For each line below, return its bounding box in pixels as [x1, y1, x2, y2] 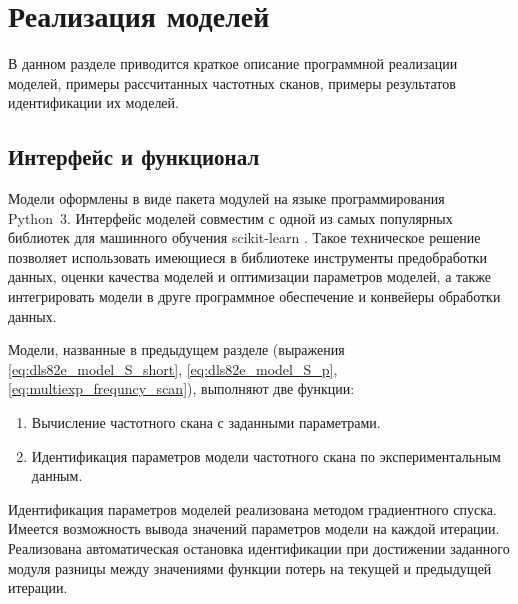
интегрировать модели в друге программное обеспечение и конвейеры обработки [8, 286, 501, 307]
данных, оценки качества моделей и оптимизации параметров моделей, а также [8, 266, 492, 287]
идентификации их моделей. [8, 92, 179, 113]
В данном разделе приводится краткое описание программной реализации [8, 53, 458, 74]
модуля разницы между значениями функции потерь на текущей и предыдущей [8, 557, 492, 578]
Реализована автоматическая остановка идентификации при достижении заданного [8, 538, 510, 559]
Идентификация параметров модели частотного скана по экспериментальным [31, 445, 501, 466]
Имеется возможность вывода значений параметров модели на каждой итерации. [8, 518, 500, 539]
